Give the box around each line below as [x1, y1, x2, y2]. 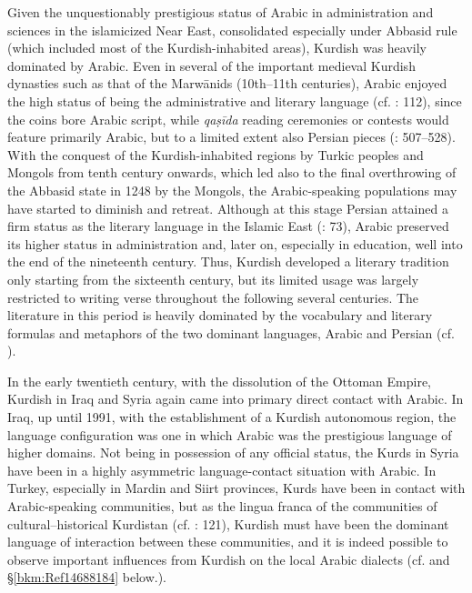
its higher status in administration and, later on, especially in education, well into [7, 234, 463, 253]
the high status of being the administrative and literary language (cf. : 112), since [7, 91, 462, 110]
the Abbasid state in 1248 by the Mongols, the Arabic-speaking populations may [7, 180, 457, 199]
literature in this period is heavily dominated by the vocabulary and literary [7, 306, 433, 325]
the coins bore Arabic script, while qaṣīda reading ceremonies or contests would [7, 109, 449, 128]
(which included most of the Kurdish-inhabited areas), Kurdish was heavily [7, 38, 427, 57]
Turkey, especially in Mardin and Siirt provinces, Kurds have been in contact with [7, 478, 466, 498]
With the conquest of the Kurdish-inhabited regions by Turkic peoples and [7, 145, 424, 164]
